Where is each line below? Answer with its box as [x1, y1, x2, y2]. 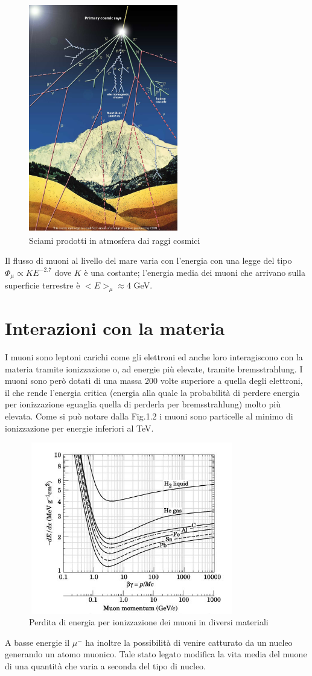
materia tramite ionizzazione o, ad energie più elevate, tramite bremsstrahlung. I [5, 362, 303, 375]
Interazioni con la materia [5, 316, 225, 340]
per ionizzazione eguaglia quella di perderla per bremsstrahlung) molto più [5, 398, 281, 410]
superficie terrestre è [5, 279, 80, 292]
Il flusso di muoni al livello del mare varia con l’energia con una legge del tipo [5, 254, 292, 267]
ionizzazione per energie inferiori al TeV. [5, 421, 154, 434]
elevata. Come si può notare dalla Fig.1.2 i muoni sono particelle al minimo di [5, 410, 293, 422]
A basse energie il [5, 636, 70, 648]
